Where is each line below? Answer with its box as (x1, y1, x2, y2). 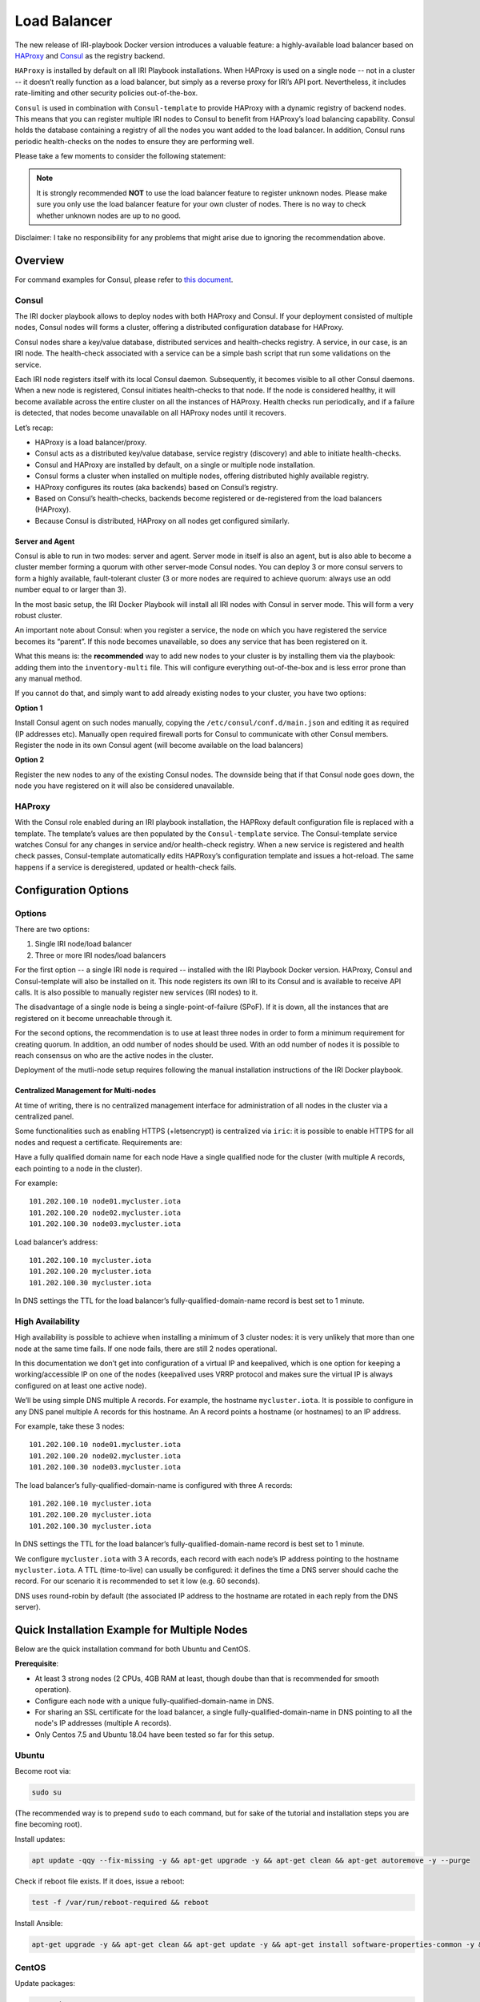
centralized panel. (14, 1112, 74, 1121)
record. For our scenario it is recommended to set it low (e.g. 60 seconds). (14, 1576, 260, 1586)
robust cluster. (14, 611, 63, 621)
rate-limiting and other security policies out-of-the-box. (14, 88, 198, 98)
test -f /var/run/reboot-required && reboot (31, 1898, 210, 1907)
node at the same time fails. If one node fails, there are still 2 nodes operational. (14, 1344, 278, 1353)
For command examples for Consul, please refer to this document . (14, 275, 234, 284)
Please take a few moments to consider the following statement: (14, 151, 226, 161)
